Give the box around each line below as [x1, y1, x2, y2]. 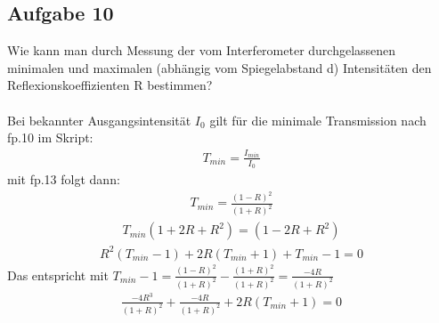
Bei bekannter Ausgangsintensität [7, 110, 191, 129]
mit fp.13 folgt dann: [7, 169, 120, 188]
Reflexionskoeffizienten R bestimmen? [7, 76, 213, 94]
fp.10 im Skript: [7, 128, 93, 147]
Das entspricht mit [7, 265, 109, 284]
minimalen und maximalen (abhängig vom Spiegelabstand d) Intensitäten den [7, 58, 432, 77]
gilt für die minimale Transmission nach [209, 110, 427, 129]
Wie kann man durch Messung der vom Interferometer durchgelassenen [7, 41, 396, 60]
